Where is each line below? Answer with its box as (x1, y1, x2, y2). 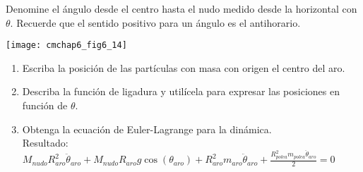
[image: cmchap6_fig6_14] (6, 40, 127, 51)
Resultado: (22, 135, 69, 150)
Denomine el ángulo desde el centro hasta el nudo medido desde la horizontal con (6, 1, 357, 16)
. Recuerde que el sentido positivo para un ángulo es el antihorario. (10, 15, 301, 30)
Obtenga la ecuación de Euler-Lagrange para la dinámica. (22, 121, 272, 136)
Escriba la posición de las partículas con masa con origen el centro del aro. (22, 60, 345, 75)
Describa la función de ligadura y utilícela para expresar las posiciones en (22, 84, 340, 99)
